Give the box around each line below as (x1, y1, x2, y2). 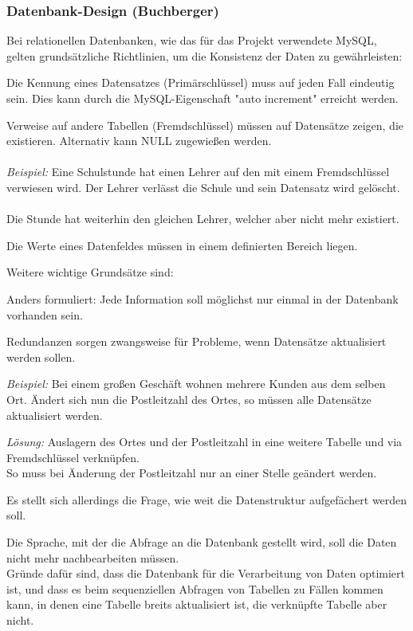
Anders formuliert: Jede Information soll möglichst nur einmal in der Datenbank (6, 290, 399, 307)
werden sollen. (6, 348, 76, 365)
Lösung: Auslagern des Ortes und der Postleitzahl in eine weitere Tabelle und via (6, 433, 403, 450)
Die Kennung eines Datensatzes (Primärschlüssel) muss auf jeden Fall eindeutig (6, 74, 395, 91)
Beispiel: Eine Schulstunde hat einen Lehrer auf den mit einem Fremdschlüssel (6, 163, 390, 180)
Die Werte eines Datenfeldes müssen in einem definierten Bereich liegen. (6, 237, 358, 253)
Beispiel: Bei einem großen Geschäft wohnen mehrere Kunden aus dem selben (6, 375, 386, 392)
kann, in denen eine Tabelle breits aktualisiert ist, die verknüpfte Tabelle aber (6, 596, 387, 613)
